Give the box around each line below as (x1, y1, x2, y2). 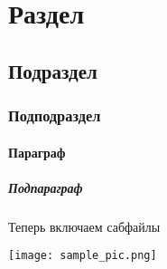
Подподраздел (8, 104, 101, 127)
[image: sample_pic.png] (8, 249, 157, 263)
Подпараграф (8, 178, 83, 197)
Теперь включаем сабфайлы (8, 216, 161, 235)
